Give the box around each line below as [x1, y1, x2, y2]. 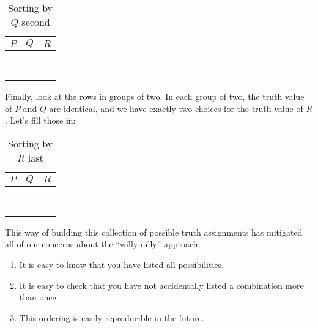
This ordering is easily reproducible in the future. [19, 311, 204, 324]
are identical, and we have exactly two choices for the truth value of [49, 102, 303, 114]
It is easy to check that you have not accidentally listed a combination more [19, 278, 304, 291]
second [21, 15, 50, 29]
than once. [19, 291, 59, 304]
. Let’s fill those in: [5, 114, 76, 127]
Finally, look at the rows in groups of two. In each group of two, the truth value [5, 90, 305, 102]
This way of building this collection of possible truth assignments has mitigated [5, 225, 303, 238]
